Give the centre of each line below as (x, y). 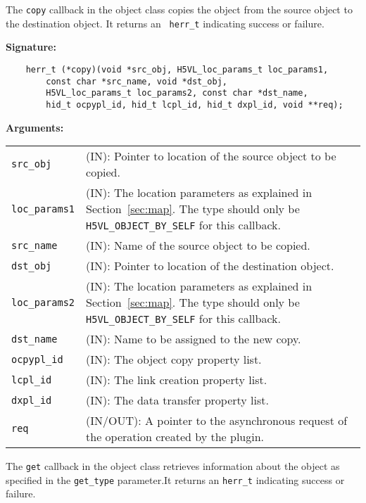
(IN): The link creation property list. (177, 380)
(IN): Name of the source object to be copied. (198, 246)
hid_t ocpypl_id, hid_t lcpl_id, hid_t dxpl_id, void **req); (195, 104)
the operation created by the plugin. (175, 437)
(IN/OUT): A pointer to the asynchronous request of (217, 421)
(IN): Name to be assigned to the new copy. (194, 339)
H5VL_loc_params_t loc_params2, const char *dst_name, (177, 93)
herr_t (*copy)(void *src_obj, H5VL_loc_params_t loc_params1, (177, 69)
